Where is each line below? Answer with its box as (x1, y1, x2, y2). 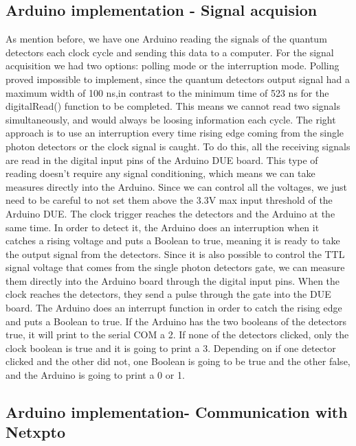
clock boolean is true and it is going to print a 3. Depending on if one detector (5, 340, 336, 355)
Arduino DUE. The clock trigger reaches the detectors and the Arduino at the (5, 206, 335, 220)
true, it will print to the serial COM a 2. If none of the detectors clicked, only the (5, 327, 349, 342)
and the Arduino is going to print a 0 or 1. (5, 368, 185, 382)
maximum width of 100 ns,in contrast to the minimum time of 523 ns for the (5, 85, 329, 99)
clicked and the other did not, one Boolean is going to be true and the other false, (5, 354, 351, 368)
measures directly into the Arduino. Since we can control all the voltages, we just (5, 179, 348, 193)
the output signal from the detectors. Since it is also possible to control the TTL (5, 246, 345, 261)
